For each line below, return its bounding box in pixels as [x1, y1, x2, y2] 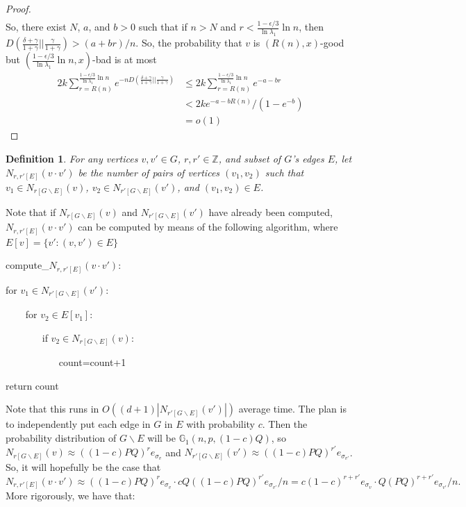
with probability [186, 417, 255, 431]
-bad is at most [92, 52, 157, 67]
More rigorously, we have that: [6, 488, 135, 503]
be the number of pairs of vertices [78, 165, 220, 179]
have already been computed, [208, 204, 333, 219]
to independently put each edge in [6, 417, 151, 431]
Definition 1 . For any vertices [6, 151, 138, 165]
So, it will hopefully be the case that [6, 459, 161, 474]
